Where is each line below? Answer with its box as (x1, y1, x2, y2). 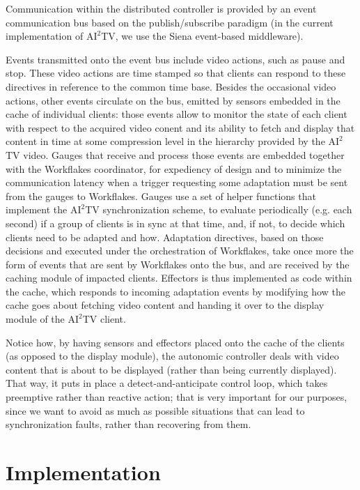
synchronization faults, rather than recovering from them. (6, 417, 251, 431)
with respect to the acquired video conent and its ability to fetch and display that (6, 120, 355, 135)
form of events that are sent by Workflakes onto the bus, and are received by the (6, 257, 350, 271)
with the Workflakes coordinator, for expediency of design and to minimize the (6, 161, 342, 176)
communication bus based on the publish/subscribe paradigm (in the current (6, 15, 334, 29)
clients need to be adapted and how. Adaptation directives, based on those (6, 229, 324, 244)
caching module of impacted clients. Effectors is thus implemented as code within (6, 270, 352, 285)
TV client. (82, 312, 126, 326)
